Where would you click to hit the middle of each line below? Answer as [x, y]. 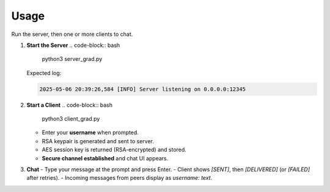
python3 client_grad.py [71, 119]
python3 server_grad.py [72, 59]
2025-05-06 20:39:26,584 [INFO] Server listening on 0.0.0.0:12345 [143, 89]
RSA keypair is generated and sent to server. [98, 141]
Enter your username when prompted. [90, 133]
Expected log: [44, 73]
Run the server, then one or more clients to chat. [72, 34]
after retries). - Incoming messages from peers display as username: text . [119, 178]
